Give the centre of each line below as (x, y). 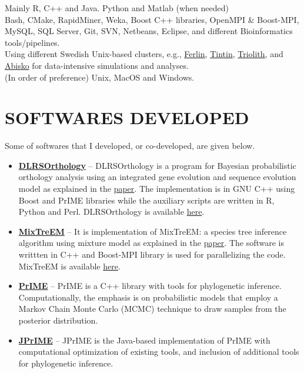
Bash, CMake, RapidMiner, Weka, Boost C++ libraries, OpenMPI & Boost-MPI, (152, 19)
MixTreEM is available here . (69, 266)
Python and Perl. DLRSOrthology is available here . (111, 212)
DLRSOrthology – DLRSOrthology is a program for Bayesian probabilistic (157, 165)
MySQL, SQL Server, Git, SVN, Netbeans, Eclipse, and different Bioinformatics (149, 31)
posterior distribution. (58, 320)
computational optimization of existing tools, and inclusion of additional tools (159, 352)
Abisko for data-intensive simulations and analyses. (97, 65)
